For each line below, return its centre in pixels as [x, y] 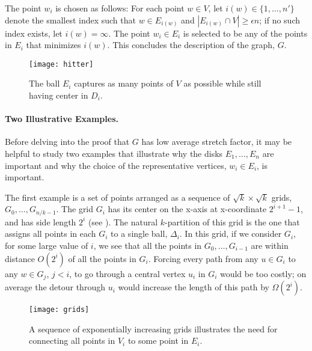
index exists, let [34, 33]
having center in [59, 95]
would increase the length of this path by [194, 287]
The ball [44, 83]
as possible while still [222, 83]
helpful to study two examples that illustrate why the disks [114, 154]
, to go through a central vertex [127, 273]
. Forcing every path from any [203, 258]
